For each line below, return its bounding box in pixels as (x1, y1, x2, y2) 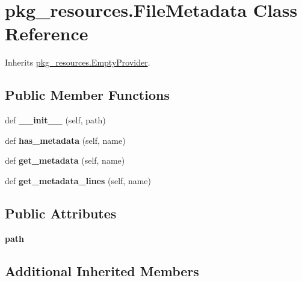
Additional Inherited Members (5, 261, 199, 280)
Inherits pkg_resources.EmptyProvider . (5, 56, 150, 69)
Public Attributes (5, 203, 117, 222)
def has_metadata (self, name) (5, 134, 126, 146)
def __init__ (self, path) (5, 114, 106, 126)
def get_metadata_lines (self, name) (5, 174, 152, 187)
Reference (5, 21, 88, 46)
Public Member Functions (5, 85, 170, 104)
